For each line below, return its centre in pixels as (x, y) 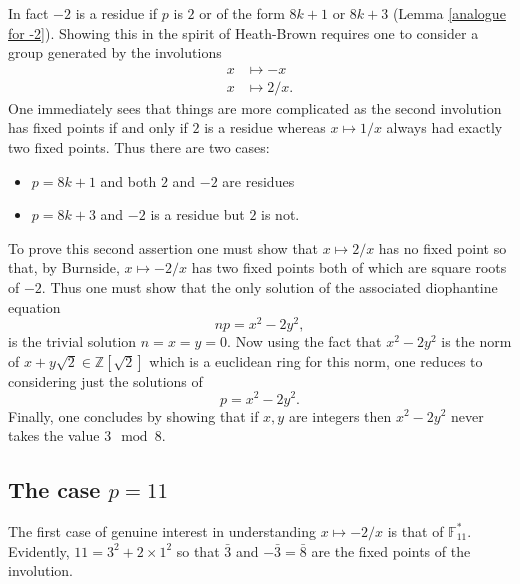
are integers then (340, 415)
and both (128, 180)
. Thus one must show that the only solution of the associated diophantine (269, 287)
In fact (28, 13)
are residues (258, 180)
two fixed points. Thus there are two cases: (139, 147)
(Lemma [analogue (449, 13)
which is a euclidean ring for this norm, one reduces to (316, 360)
